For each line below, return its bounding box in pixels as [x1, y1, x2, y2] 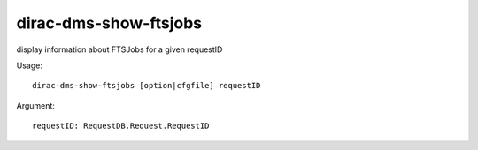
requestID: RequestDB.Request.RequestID [32, 121, 210, 131]
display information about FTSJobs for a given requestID [16, 44, 223, 55]
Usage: [16, 60, 43, 71]
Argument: [16, 100, 55, 110]
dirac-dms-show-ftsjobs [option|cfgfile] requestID [32, 80, 261, 91]
